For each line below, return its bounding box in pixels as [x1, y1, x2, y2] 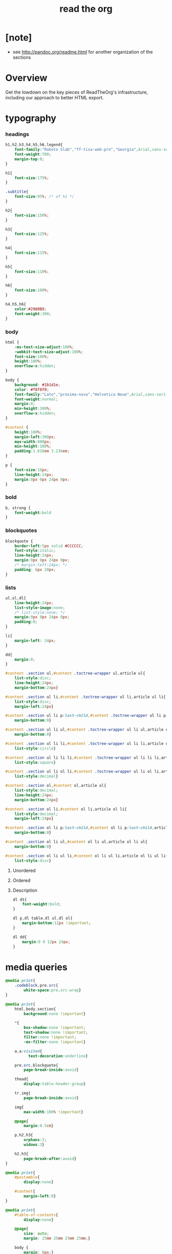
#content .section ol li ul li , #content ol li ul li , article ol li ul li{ [5, 853, 168, 859]
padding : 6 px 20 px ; [14, 567, 56, 572]
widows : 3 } [24, 1142, 45, 1148]
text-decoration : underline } [28, 1053, 88, 1059]
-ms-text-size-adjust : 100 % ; [14, 344, 74, 349]
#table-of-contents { [14, 1212, 58, 1218]
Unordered [12, 867, 36, 873]
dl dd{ [12, 934, 27, 939]
